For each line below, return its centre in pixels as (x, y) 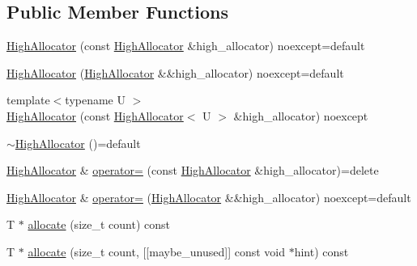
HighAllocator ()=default (78, 143)
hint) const (321, 251)
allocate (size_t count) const (99, 224)
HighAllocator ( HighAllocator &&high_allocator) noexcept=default (175, 72)
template (28, 100)
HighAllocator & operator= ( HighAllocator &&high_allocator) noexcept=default (209, 197)
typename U (95, 100)
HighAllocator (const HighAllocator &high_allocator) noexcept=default (186, 46)
